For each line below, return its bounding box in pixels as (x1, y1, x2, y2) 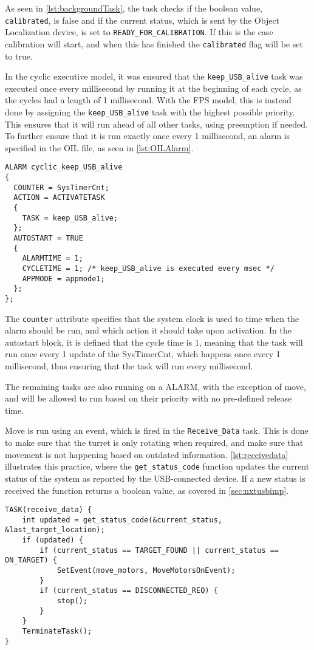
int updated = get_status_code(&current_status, (22, 515, 222, 524)
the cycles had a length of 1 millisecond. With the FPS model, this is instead (5, 94, 292, 106)
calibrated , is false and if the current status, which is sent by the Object (5, 13, 280, 26)
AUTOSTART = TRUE (13, 234, 83, 243)
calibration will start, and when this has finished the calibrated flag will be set (5, 37, 303, 50)
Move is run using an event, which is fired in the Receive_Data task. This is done (5, 424, 309, 437)
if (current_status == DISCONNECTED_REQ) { (39, 586, 218, 595)
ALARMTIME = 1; (22, 254, 83, 263)
